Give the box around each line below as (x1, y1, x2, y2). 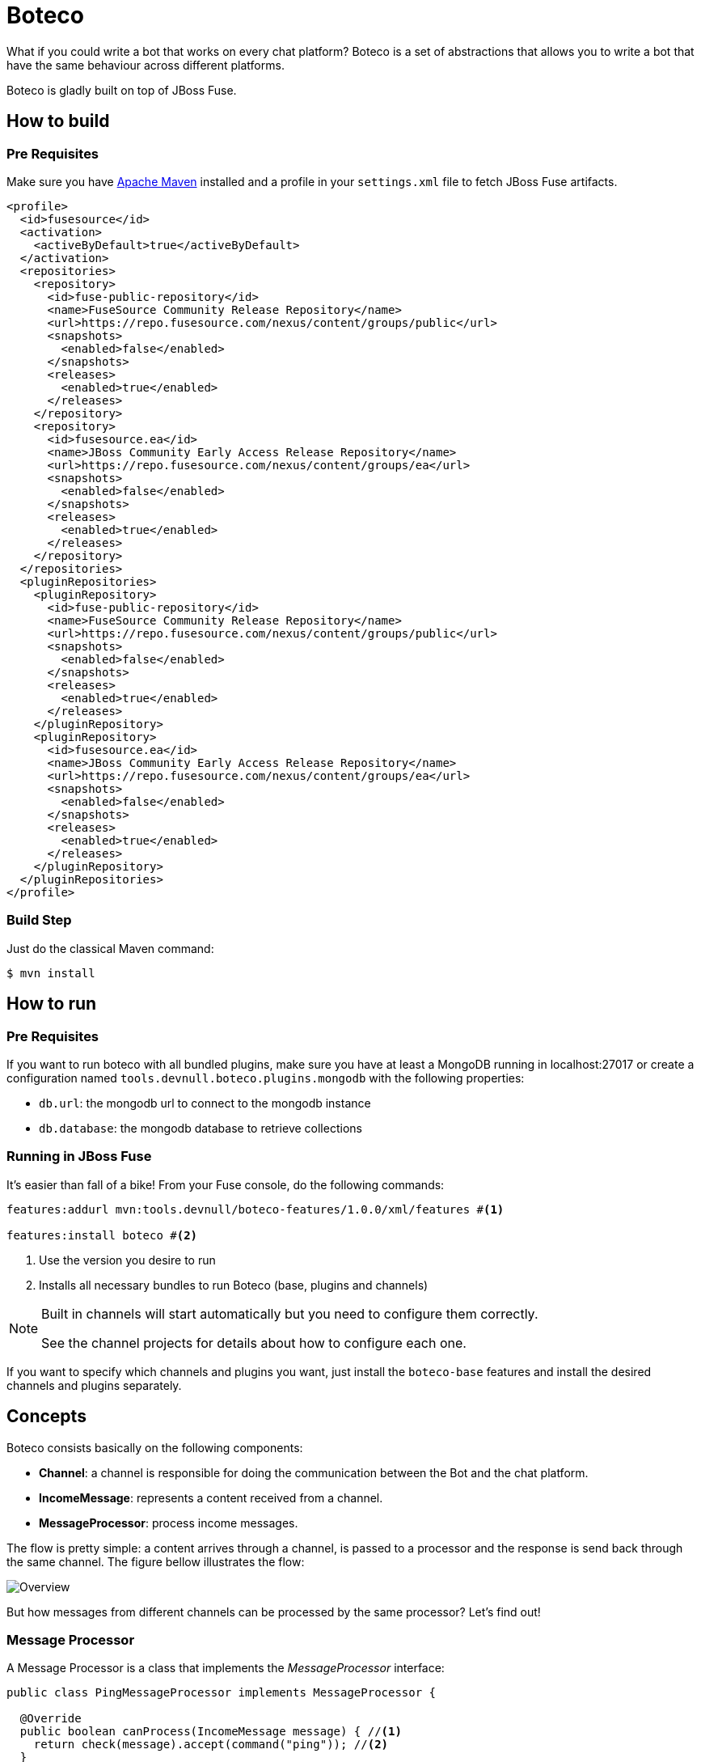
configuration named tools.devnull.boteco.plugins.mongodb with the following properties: (6, 1070, 525, 1085)
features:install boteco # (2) (6, 1228, 198, 1242)
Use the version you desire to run (39, 1252, 216, 1267)
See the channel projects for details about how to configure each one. (41, 1334, 467, 1351)
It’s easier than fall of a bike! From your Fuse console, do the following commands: (6, 1177, 445, 1192)
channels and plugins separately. (6, 1378, 182, 1392)
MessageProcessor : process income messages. (39, 1515, 298, 1530)
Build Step (6, 912, 72, 929)
